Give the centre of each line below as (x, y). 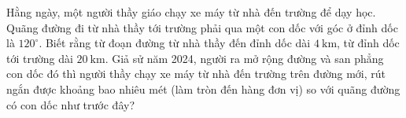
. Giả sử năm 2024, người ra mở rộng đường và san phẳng (244, 58)
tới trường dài (40, 58)
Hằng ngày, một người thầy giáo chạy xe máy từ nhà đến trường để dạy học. (191, 12)
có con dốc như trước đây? (70, 104)
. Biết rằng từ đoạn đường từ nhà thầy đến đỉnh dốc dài (175, 43)
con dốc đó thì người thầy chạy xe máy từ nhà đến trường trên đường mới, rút (196, 74)
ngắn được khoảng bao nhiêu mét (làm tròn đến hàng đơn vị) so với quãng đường (203, 88)
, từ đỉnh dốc (368, 43)
